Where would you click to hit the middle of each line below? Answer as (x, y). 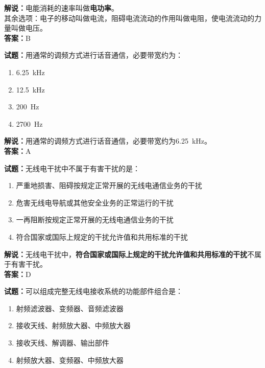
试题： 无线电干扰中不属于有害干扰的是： (72, 168)
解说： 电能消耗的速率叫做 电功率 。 (61, 8)
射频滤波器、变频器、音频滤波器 (70, 308)
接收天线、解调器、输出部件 (63, 343)
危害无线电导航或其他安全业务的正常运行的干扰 (95, 202)
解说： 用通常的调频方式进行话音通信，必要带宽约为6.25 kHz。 (108, 141)
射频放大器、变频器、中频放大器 (70, 360)
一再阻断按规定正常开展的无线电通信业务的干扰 (95, 220)
